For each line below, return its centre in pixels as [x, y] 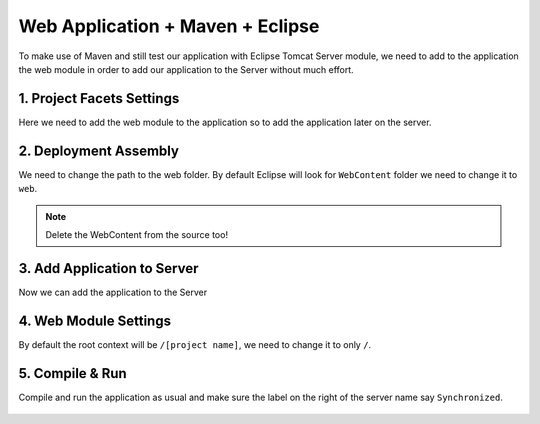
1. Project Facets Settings [99, 98]
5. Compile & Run [72, 373]
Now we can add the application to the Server [113, 292]
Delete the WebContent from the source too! [137, 234]
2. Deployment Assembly [99, 150]
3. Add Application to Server [108, 268]
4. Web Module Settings [95, 320]
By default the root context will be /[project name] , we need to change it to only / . [195, 344]
